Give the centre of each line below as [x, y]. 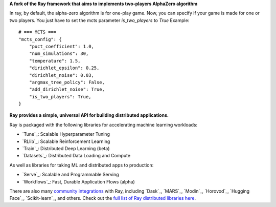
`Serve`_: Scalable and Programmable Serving [71, 175]
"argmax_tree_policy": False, [67, 82]
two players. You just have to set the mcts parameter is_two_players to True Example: [99, 20]
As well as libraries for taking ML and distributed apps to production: [82, 165]
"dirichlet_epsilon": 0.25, [64, 68]
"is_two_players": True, [60, 97]
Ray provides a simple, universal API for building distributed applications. [89, 115]
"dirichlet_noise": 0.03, [62, 75]
